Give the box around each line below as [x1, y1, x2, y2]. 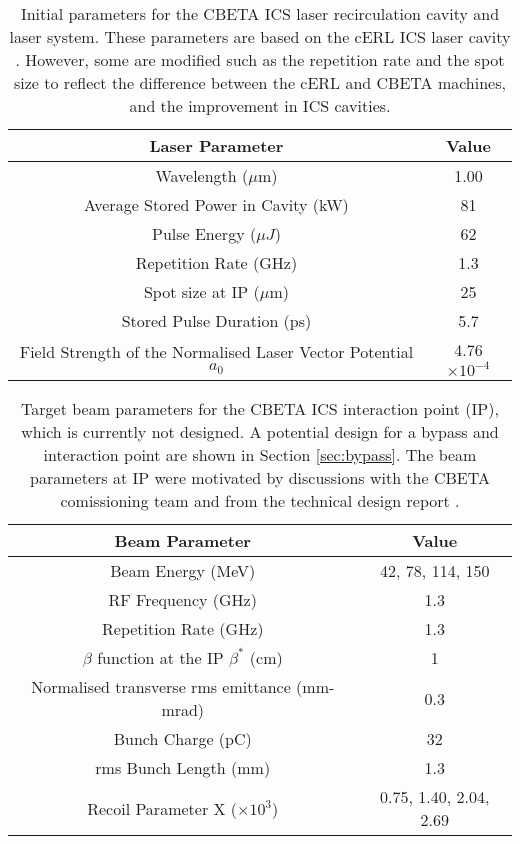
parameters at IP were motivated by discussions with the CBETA [30, 466, 490, 489]
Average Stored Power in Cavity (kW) [84, 193, 349, 216]
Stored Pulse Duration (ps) [121, 309, 312, 332]
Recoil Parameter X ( [87, 796, 238, 820]
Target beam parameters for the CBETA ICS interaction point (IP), [21, 397, 499, 420]
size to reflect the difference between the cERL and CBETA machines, [14, 71, 506, 94]
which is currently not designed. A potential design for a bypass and [21, 420, 499, 443]
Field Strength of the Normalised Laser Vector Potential [19, 340, 414, 364]
